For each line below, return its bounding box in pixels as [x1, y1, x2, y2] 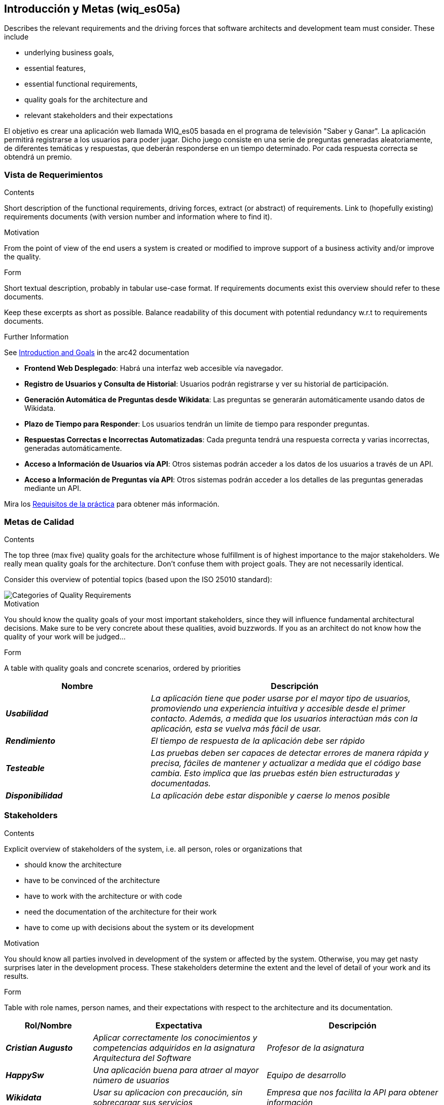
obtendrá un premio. [4, 153, 72, 162]
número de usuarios [93, 1075, 170, 1085]
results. [4, 971, 29, 980]
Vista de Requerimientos [4, 169, 103, 180]
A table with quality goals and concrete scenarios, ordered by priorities [4, 663, 241, 672]
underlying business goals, [24, 48, 114, 57]
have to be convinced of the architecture [24, 875, 160, 885]
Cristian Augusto [6, 1042, 73, 1053]
